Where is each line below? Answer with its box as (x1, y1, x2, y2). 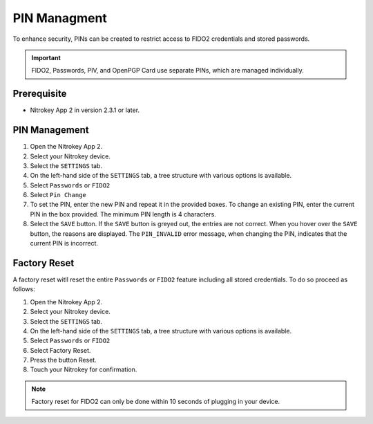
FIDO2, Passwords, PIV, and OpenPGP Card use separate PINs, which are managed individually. (31, 66, 304, 75)
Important (31, 53, 61, 62)
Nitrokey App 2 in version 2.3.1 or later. (30, 106, 140, 114)
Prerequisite (12, 88, 67, 100)
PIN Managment (12, 10, 107, 26)
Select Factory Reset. (30, 346, 91, 354)
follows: (12, 285, 35, 293)
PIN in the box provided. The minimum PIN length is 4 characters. (30, 210, 217, 218)
